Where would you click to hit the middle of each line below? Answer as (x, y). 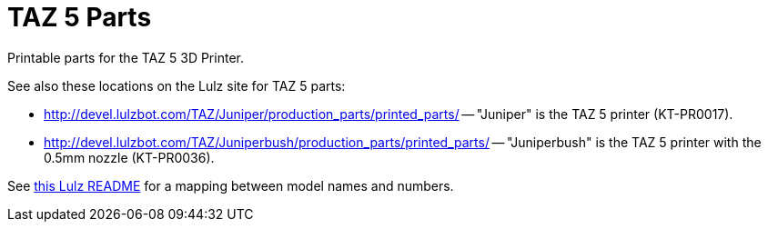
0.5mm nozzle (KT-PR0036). (129, 157)
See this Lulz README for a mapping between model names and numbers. (231, 185)
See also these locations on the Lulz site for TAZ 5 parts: (177, 85)
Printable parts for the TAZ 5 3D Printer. (126, 57)
